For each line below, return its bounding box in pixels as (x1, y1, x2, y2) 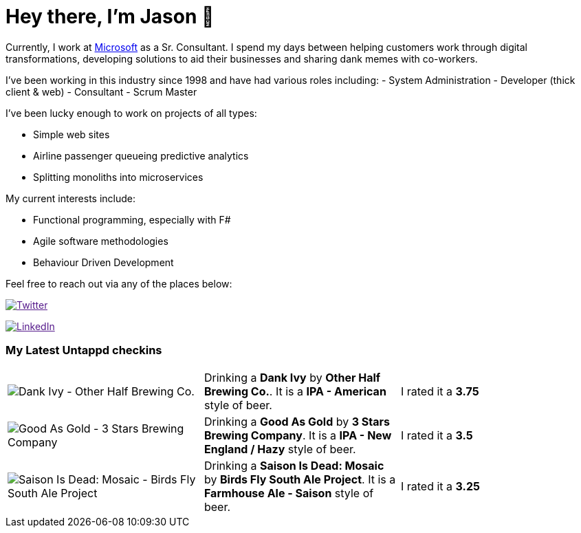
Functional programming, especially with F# (33, 213, 231, 226)
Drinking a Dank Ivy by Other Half (204, 370, 381, 384)
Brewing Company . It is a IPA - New (204, 428, 392, 442)
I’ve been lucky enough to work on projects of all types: (6, 107, 257, 119)
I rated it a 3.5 (400, 428, 473, 442)
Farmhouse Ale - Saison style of (204, 486, 374, 500)
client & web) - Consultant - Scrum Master (6, 85, 197, 98)
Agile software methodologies (33, 235, 168, 247)
